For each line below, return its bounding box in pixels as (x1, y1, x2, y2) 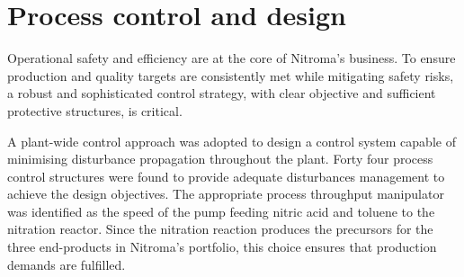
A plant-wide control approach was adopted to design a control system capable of (7, 131, 456, 150)
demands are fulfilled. (7, 255, 126, 273)
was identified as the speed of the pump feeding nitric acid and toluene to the (7, 201, 435, 220)
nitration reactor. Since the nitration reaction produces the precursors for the (7, 219, 433, 238)
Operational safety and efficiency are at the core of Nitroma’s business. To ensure (7, 49, 456, 67)
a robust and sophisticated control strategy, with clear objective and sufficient (7, 84, 436, 103)
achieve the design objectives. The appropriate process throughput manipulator (7, 184, 444, 203)
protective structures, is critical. (7, 101, 183, 120)
